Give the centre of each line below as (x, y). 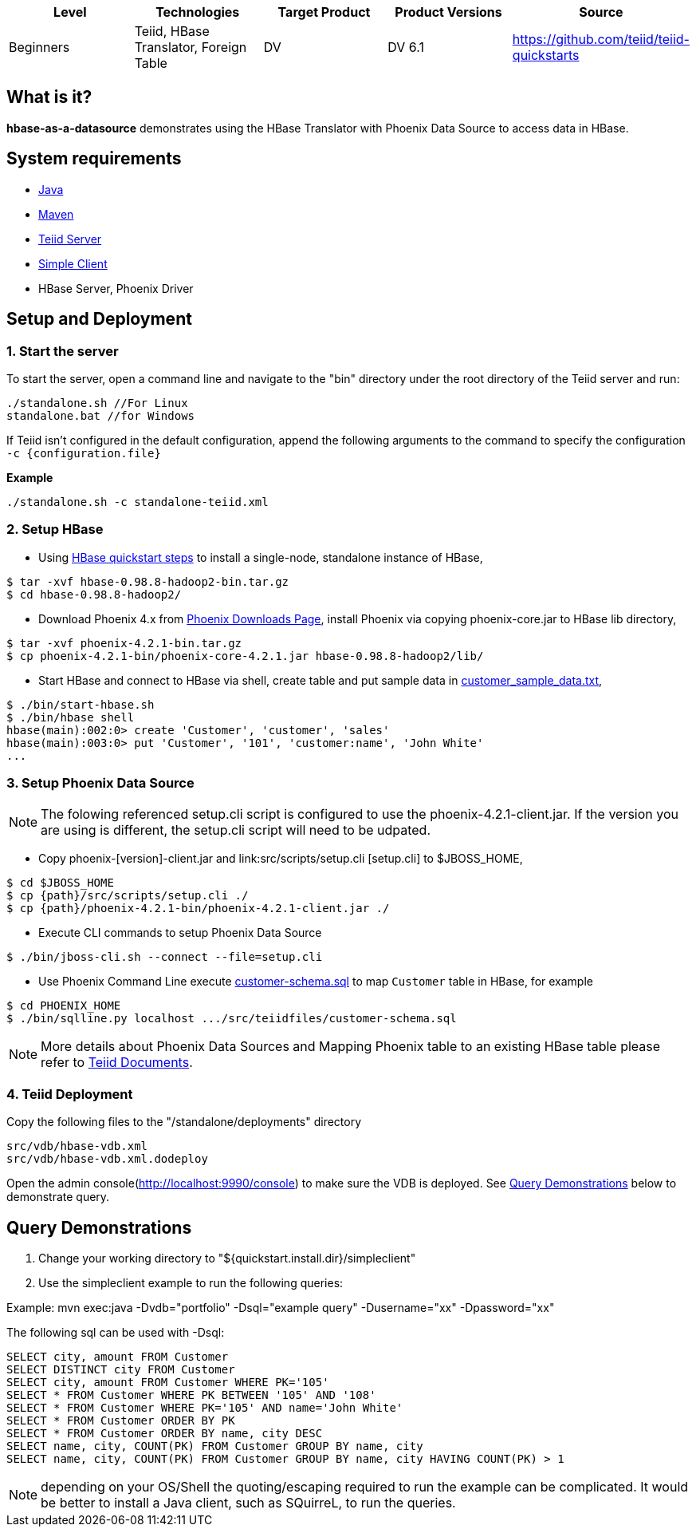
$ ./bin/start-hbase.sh (81, 704)
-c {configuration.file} (84, 453)
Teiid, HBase (172, 31)
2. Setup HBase (55, 529)
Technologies (198, 12)
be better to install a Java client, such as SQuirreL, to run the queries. (248, 1503)
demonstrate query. (58, 1197)
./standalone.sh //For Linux (97, 403)
